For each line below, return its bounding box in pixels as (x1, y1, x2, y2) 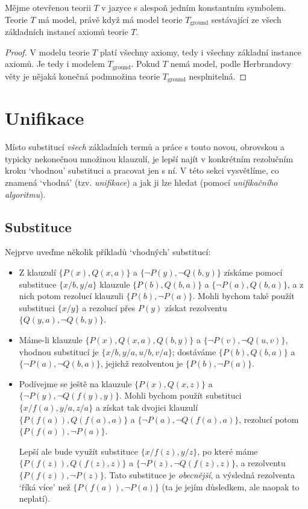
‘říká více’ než (19, 480, 71, 493)
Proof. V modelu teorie (5, 45, 90, 58)
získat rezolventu (165, 301, 227, 314)
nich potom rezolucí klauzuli (19, 289, 124, 302)
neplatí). (19, 492, 51, 505)
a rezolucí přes (82, 301, 136, 314)
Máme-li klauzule (19, 334, 83, 346)
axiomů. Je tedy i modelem (5, 57, 105, 70)
